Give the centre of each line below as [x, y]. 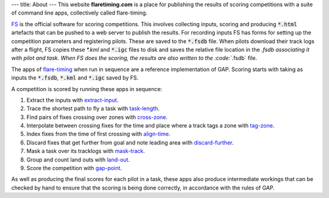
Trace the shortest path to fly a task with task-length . [93, 109]
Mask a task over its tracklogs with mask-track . [86, 151]
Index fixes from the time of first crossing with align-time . [98, 134]
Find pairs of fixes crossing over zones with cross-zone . [97, 117]
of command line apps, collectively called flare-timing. [79, 13]
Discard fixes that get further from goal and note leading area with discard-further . [130, 142]
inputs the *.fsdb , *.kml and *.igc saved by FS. [75, 78]
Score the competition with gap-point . [74, 168]
